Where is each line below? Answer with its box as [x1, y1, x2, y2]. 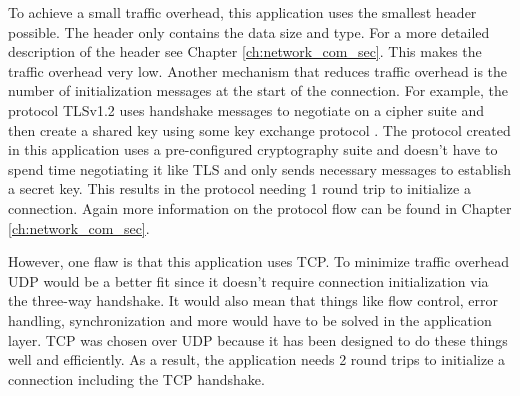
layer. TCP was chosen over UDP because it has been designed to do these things [8, 329, 508, 350]
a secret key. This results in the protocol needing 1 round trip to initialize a [8, 178, 471, 199]
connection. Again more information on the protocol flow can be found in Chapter [8, 197, 512, 218]
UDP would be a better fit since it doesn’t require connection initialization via [8, 270, 489, 291]
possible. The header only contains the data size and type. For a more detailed [8, 21, 490, 42]
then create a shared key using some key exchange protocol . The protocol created [8, 119, 511, 140]
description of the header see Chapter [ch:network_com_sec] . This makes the [8, 41, 482, 62]
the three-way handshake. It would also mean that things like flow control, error [8, 290, 499, 311]
